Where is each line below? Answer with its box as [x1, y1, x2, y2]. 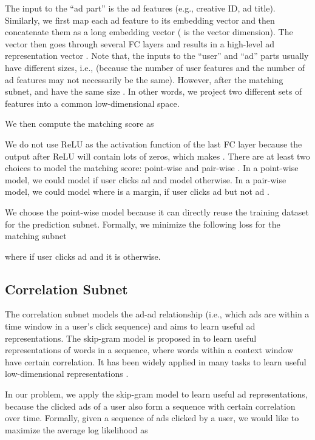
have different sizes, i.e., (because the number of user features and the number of [5, 61, 305, 73]
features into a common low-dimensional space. [5, 96, 180, 109]
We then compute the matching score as [5, 117, 154, 130]
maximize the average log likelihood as [5, 423, 148, 436]
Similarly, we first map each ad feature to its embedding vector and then [5, 13, 275, 26]
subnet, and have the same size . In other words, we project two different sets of [5, 85, 302, 98]
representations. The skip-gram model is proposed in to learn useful [5, 331, 257, 344]
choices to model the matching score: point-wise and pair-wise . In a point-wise [5, 161, 299, 174]
